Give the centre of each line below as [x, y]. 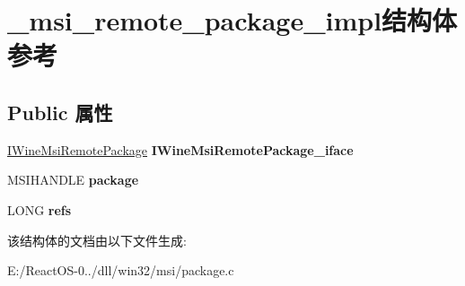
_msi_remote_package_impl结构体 [232, 20]
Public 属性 [60, 112]
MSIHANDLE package [73, 180]
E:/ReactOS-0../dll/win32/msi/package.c [121, 270]
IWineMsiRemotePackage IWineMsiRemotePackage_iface [180, 149]
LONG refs [39, 209]
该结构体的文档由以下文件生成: [97, 240]
